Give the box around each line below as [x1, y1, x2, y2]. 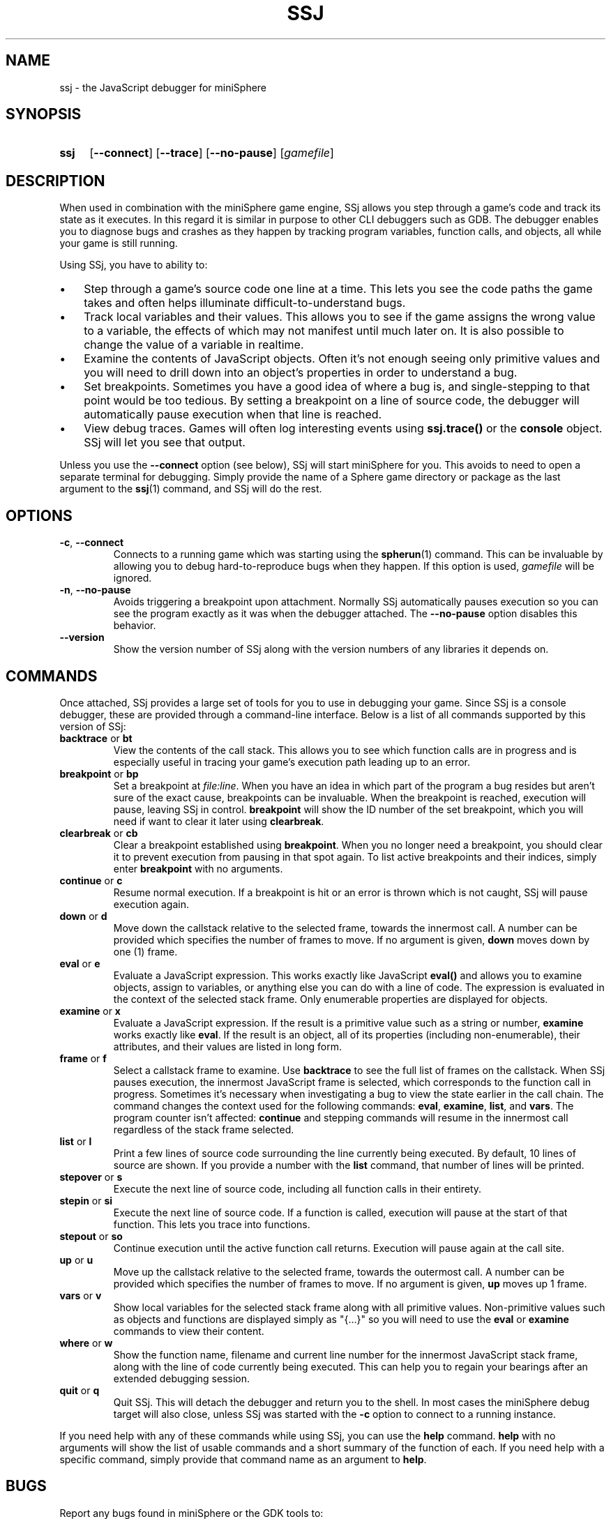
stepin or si [59, 1194, 113, 1207]
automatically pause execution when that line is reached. [84, 407, 382, 422]
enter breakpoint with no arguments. [113, 862, 283, 875]
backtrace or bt [59, 732, 133, 744]
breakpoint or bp [59, 767, 139, 780]
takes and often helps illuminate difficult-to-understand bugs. [84, 296, 406, 310]
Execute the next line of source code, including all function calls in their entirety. [113, 1182, 482, 1195]
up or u [59, 1253, 93, 1266]
